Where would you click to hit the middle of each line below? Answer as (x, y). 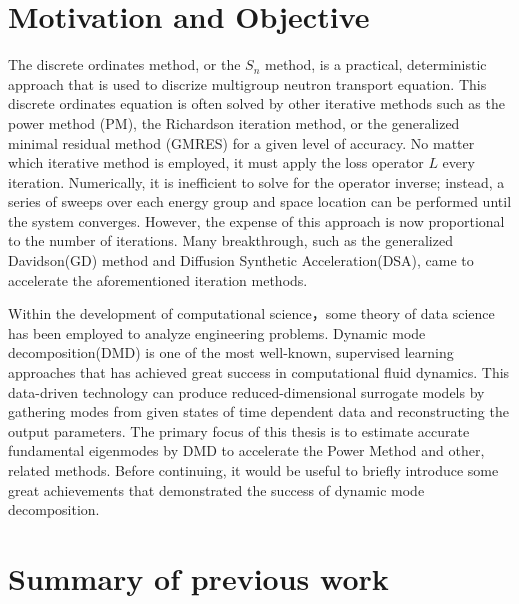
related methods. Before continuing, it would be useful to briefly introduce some (253, 470)
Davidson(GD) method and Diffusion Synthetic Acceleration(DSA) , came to (241, 260)
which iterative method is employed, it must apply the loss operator (216, 162)
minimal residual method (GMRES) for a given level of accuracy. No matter (241, 142)
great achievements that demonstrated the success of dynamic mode (216, 489)
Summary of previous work (198, 577)
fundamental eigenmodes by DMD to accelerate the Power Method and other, (246, 450)
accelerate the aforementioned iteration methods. (158, 279)
